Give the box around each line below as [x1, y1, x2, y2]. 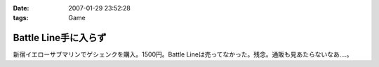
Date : [13, 4, 29, 12]
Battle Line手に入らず [13, 32, 107, 44]
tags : [13, 14, 29, 22]
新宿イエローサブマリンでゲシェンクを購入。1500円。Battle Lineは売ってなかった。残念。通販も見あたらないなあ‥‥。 [13, 50, 354, 59]
